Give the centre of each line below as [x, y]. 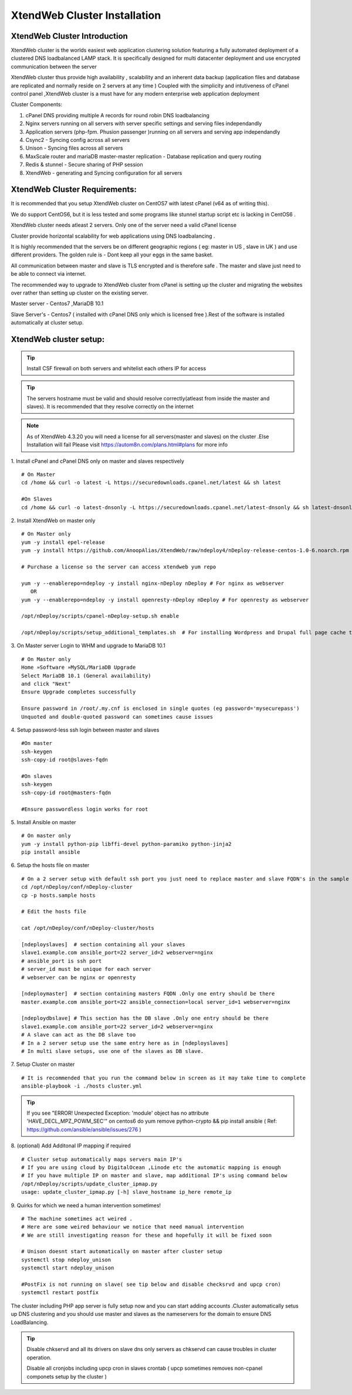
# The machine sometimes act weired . [77, 1218]
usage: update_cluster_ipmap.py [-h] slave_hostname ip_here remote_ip [126, 1192]
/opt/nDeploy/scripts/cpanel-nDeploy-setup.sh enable [100, 616]
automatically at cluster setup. [47, 323]
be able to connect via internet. [48, 274]
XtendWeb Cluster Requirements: [74, 190]
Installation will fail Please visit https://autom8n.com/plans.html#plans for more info [127, 445]
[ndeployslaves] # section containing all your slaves [103, 944]
